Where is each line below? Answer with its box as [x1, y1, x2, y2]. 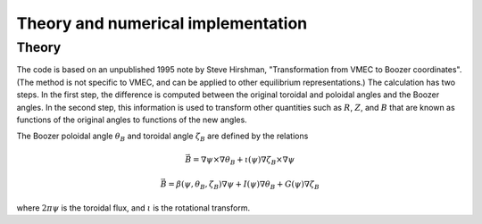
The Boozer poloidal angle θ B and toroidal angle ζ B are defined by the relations [16, 130, 309, 144]
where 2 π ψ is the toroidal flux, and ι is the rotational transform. [16, 202, 250, 213]
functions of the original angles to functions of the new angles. [16, 114, 247, 125]
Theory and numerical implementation [16, 13, 308, 33]
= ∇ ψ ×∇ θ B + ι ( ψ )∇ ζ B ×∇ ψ [192, 154, 295, 167]
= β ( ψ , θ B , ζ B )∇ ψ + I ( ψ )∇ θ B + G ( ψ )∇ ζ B [168, 179, 320, 191]
